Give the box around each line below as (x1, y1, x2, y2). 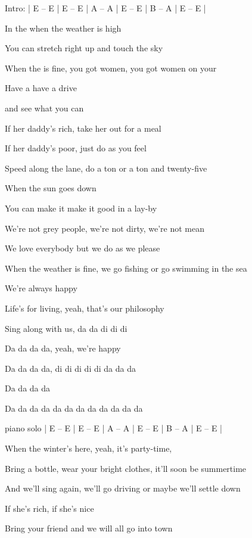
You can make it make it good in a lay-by (5, 201, 157, 214)
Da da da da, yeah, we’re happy (5, 342, 121, 354)
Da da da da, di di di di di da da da (5, 362, 136, 374)
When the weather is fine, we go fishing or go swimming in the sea (5, 262, 247, 274)
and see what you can (5, 101, 84, 114)
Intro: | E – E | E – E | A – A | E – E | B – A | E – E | (5, 2, 206, 14)
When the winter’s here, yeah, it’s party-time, (5, 442, 172, 455)
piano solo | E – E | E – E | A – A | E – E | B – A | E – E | (5, 422, 223, 434)
